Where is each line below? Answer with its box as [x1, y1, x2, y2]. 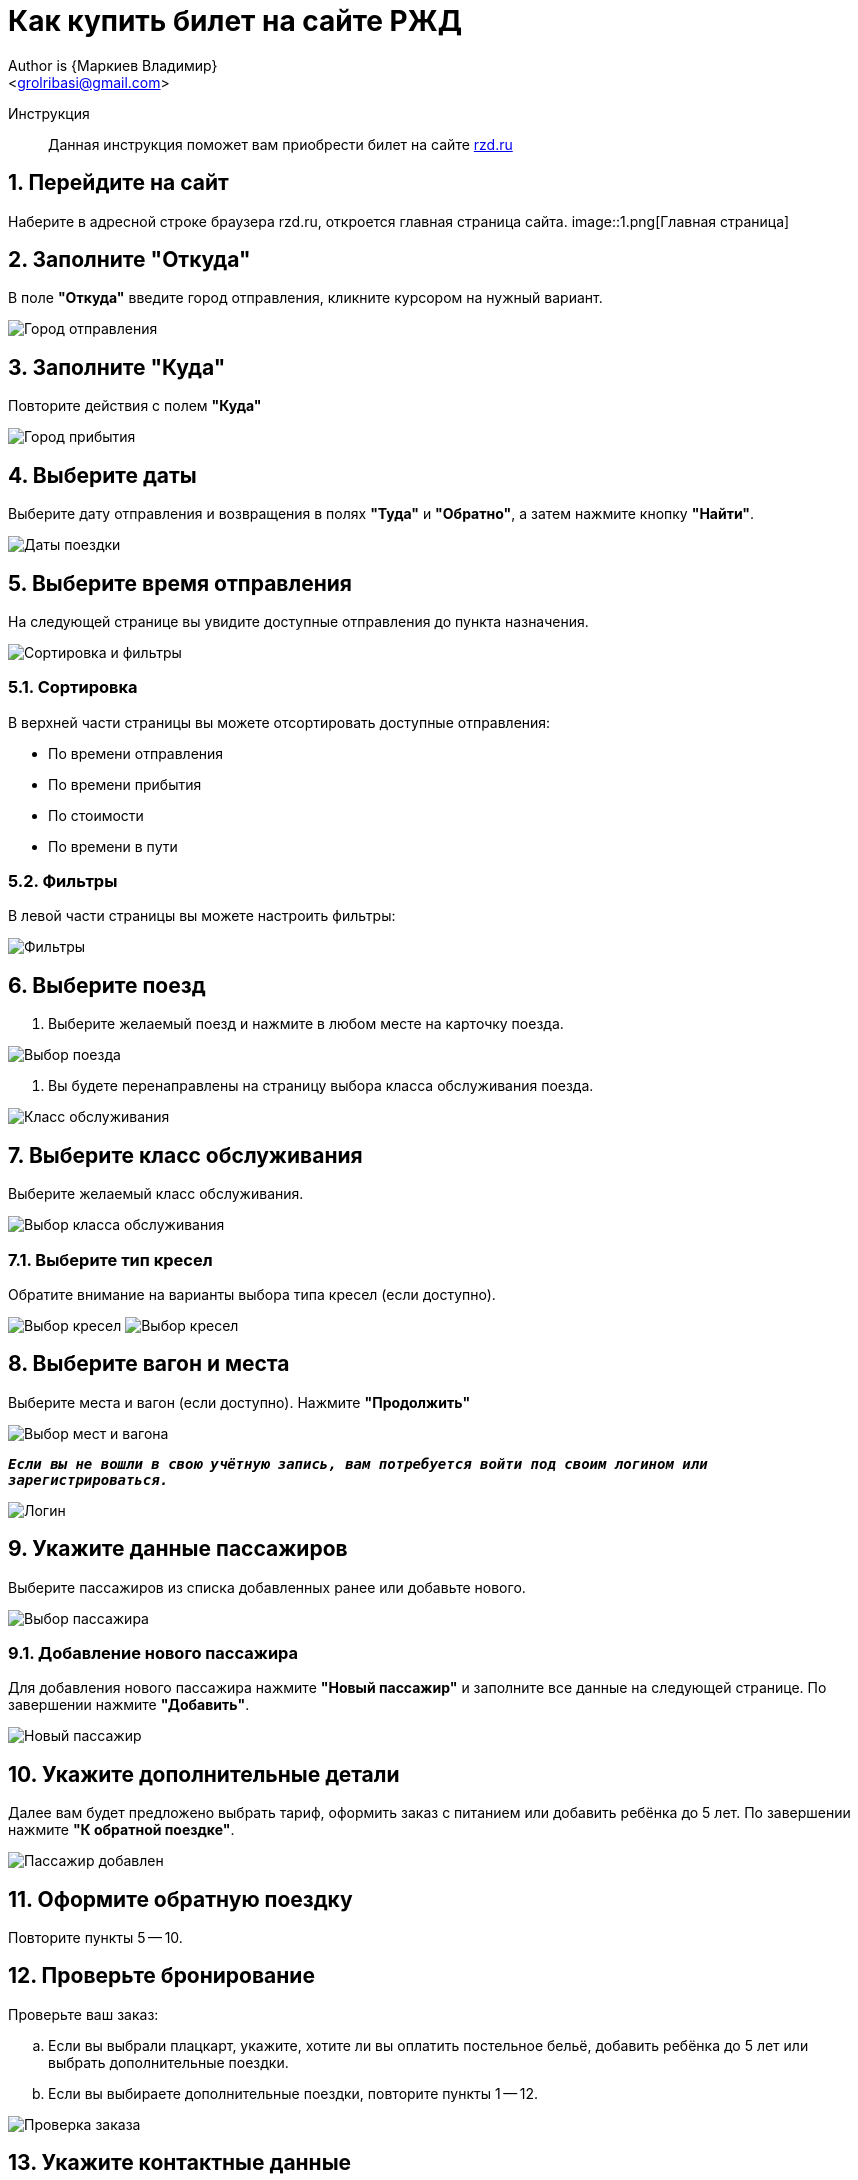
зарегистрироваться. [8, 1471, 169, 1488]
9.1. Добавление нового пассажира [8, 1642, 299, 1663]
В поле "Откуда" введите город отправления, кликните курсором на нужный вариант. [8, 289, 603, 307]
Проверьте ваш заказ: [8, 2005, 159, 2023]
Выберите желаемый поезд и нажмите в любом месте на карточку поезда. [48, 1015, 564, 1033]
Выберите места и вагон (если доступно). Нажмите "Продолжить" [8, 1393, 471, 1411]
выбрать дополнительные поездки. [48, 2053, 289, 2071]
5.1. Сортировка [8, 677, 138, 698]
